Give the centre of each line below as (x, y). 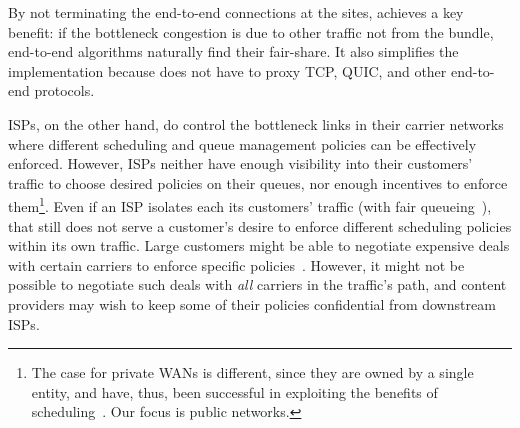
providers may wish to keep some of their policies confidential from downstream (252, 303)
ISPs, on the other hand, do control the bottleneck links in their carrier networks (256, 123)
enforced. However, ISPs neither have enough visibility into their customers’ (240, 163)
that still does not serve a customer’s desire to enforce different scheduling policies (260, 225)
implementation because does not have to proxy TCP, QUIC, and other (227, 70)
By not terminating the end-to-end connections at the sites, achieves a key (236, 12)
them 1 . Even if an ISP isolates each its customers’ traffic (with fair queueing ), (250, 204)
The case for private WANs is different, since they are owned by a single (252, 372)
